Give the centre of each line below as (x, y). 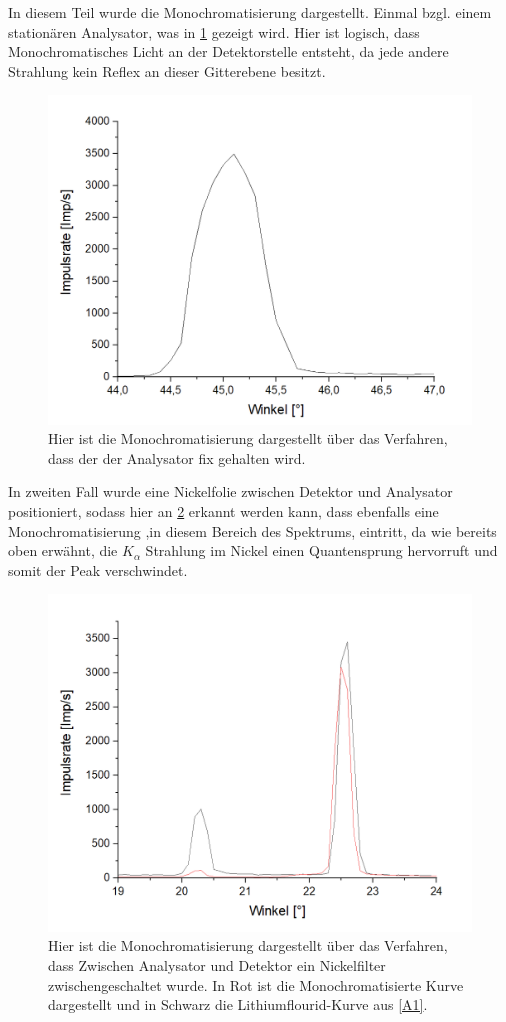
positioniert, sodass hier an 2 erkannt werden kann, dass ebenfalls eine (223, 510)
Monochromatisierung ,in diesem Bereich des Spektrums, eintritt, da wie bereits (252, 530)
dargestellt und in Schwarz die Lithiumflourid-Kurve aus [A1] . (238, 1004)
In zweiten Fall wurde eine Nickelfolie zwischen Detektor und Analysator (230, 491)
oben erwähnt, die (63, 550)
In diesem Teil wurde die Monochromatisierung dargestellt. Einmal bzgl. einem (250, 12)
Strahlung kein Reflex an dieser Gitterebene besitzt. (167, 70)
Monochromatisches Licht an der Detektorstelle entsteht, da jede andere (228, 51)
